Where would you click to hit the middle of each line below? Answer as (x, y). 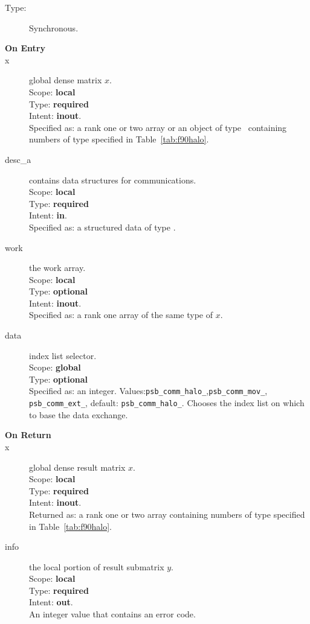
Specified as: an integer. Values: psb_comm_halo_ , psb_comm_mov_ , (148, 391)
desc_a (18, 159)
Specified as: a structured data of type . (102, 227)
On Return (28, 435)
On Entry (25, 48)
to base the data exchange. (79, 414)
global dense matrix (66, 80)
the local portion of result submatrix (97, 566)
